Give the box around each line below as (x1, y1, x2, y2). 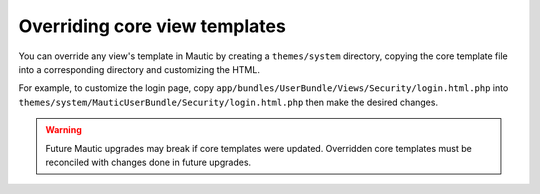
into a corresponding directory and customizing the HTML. (18, 63, 260, 75)
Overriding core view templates (18, 15, 287, 37)
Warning (45, 124, 82, 136)
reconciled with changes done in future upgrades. (45, 156, 252, 168)
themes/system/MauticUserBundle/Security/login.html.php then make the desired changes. (18, 96, 439, 108)
